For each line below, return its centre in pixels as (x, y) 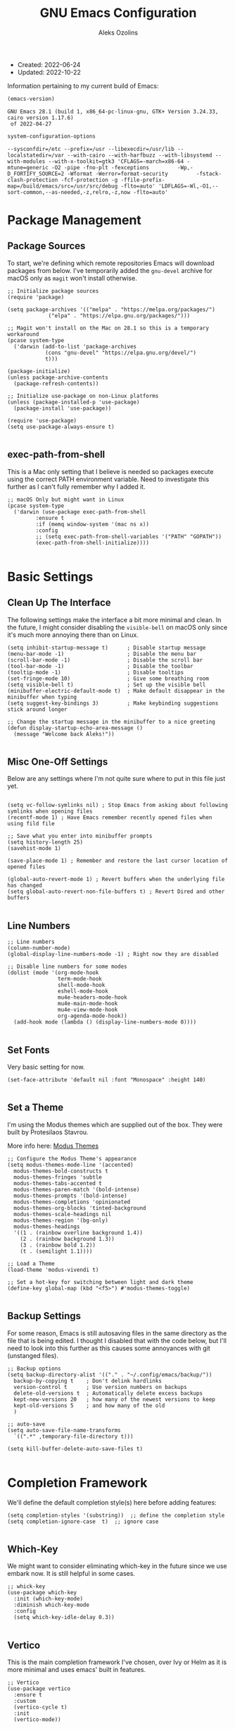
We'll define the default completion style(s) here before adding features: (112, 1502)
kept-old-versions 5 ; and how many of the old (89, 1405)
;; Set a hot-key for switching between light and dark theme (100, 1282)
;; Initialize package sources (53, 291)
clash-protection (33, 180)
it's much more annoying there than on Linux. (73, 635)
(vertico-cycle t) (41, 1707)
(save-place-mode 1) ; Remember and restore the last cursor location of (118, 861)
